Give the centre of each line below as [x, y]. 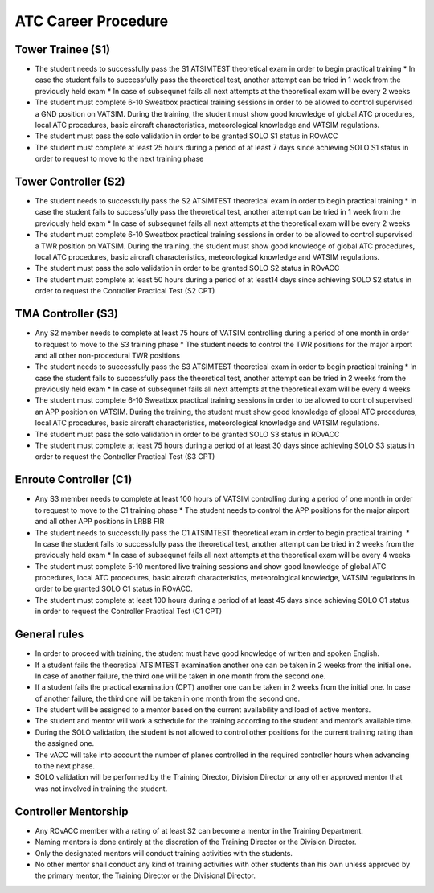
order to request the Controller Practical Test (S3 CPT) [125, 457]
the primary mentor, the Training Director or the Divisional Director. [145, 875]
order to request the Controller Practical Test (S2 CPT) [125, 291]
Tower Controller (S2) [70, 182]
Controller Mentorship [72, 811]
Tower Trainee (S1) [63, 49]
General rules [49, 635]
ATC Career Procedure [92, 21]
